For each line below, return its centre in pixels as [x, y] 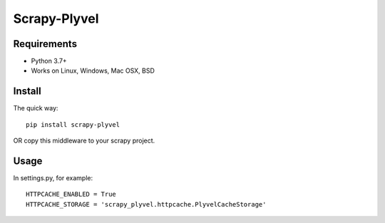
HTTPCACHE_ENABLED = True [71, 195]
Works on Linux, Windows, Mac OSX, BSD [93, 71]
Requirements [45, 44]
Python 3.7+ [49, 61]
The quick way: [36, 108]
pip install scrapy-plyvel [73, 124]
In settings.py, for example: [53, 178]
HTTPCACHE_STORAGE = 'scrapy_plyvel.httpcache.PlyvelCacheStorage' [146, 204]
